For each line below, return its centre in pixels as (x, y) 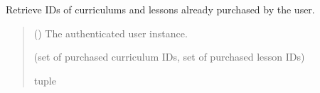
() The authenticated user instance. (111, 33)
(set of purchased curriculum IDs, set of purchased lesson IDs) (169, 57)
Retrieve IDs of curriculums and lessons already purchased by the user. (160, 9)
